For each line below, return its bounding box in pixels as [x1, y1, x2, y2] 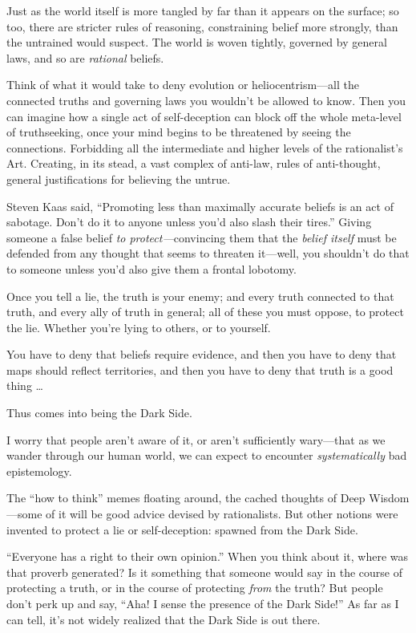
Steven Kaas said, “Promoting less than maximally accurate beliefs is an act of [6, 197, 394, 214]
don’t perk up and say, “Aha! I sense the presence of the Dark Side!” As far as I [6, 595, 399, 611]
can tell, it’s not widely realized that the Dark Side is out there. [6, 611, 321, 627]
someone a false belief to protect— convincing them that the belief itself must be [6, 229, 397, 245]
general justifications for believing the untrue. [6, 170, 231, 187]
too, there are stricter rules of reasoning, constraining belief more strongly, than [6, 18, 398, 34]
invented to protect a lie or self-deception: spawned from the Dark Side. [6, 521, 358, 538]
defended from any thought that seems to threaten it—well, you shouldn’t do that [6, 245, 410, 262]
